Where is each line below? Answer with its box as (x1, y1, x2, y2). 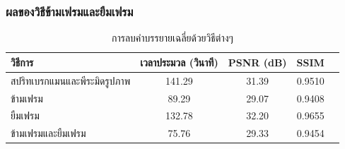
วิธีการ (11, 54, 34, 69)
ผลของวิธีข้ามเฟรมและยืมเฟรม (6, 2, 134, 20)
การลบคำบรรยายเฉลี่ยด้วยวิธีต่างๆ (112, 30, 233, 45)
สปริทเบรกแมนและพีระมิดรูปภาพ (11, 73, 131, 88)
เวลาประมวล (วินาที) (140, 54, 218, 69)
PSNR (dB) (228, 54, 287, 69)
